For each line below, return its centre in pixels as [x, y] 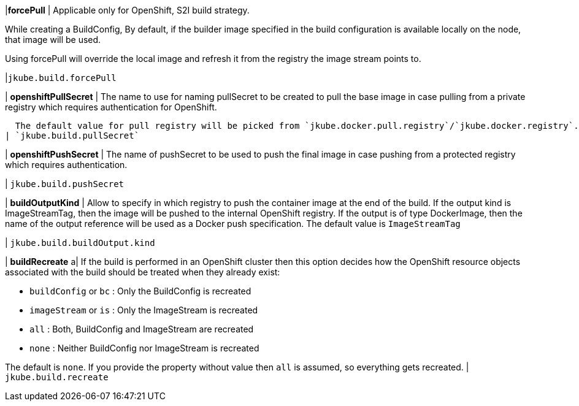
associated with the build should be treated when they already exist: [143, 272]
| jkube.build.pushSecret [65, 184]
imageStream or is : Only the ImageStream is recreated [144, 310]
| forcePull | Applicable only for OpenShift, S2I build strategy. [127, 10]
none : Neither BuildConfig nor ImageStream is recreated [144, 348]
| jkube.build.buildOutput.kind [80, 243]
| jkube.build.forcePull [61, 78]
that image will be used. [53, 40]
